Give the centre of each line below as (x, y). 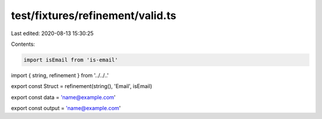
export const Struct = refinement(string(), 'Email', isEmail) (82, 86)
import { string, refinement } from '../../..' (60, 75)
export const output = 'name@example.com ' (66, 108)
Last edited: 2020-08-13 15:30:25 (52, 33)
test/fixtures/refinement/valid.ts (94, 15)
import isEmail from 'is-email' (71, 60)
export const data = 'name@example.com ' (64, 97)
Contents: (23, 44)
